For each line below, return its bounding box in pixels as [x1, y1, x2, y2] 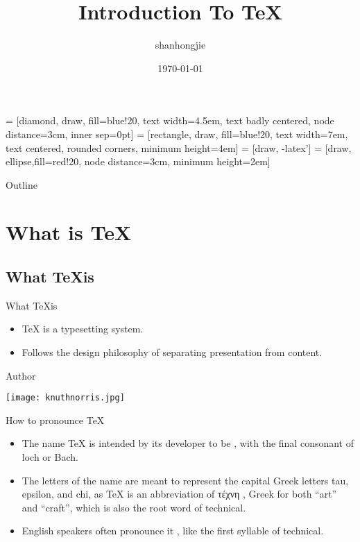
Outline [6, 177, 37, 192]
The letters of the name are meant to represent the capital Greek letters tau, [22, 473, 349, 487]
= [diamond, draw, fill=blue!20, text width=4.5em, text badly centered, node [6, 113, 334, 128]
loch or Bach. [22, 450, 78, 464]
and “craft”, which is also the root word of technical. [22, 500, 246, 514]
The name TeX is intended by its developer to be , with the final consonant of [22, 436, 354, 450]
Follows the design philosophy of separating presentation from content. [22, 345, 323, 359]
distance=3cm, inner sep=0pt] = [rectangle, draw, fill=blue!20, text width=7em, [6, 126, 348, 141]
